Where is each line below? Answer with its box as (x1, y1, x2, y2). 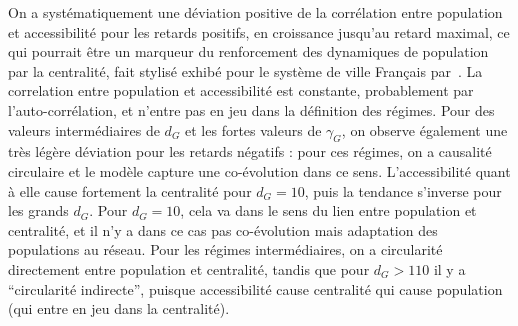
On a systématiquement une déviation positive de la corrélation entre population (8, 2, 503, 22)
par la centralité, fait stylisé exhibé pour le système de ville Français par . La (8, 60, 483, 81)
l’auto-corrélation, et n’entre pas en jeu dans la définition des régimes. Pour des (8, 99, 495, 120)
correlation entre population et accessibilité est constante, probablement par (8, 80, 474, 101)
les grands (8, 200, 69, 221)
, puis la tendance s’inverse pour (304, 180, 502, 201)
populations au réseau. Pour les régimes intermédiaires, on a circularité (8, 239, 443, 260)
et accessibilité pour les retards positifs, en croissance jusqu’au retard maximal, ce (8, 21, 510, 42)
